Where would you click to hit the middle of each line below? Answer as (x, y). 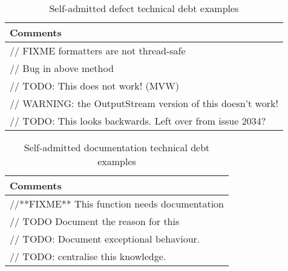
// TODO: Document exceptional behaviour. (105, 239)
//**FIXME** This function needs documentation (117, 204)
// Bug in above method (62, 68)
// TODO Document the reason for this (95, 221)
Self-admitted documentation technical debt (117, 147)
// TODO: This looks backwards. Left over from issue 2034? (138, 121)
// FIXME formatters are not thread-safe (98, 51)
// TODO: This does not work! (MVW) (95, 86)
